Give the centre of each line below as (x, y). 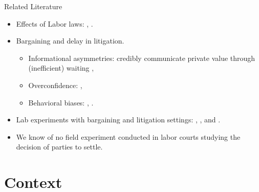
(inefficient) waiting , (61, 68)
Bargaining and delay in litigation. (70, 41)
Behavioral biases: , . (61, 102)
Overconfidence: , (55, 85)
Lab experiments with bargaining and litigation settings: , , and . (118, 120)
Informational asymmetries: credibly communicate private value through (142, 58)
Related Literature (33, 6)
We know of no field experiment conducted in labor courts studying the (128, 136)
